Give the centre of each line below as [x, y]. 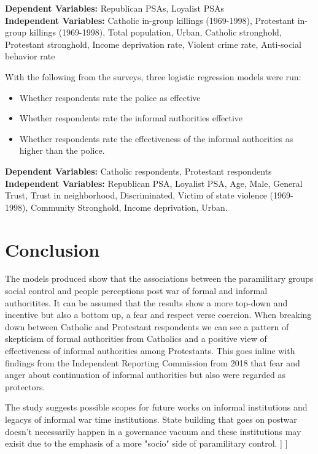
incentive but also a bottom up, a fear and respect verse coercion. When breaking [158, 315]
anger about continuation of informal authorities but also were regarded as [145, 375]
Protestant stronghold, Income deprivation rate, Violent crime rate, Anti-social [153, 44]
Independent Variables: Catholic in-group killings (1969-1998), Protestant [150, 20]
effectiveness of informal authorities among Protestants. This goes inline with [150, 350]
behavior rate [30, 56]
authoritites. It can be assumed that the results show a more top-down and [146, 302]
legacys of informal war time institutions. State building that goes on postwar [151, 419]
